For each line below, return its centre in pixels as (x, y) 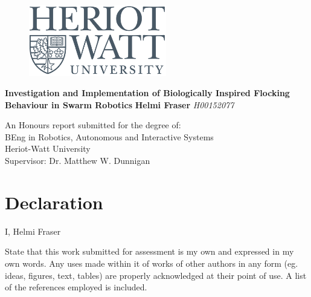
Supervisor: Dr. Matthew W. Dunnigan (78, 161)
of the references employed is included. (76, 287)
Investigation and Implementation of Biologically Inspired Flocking (147, 93)
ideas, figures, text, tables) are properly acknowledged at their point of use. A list (156, 275)
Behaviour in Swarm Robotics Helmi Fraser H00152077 (120, 104)
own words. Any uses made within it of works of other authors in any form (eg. (152, 263)
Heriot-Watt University (48, 148)
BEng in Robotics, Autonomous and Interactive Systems (109, 136)
